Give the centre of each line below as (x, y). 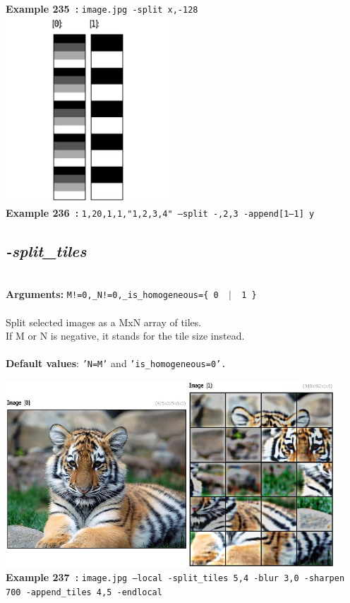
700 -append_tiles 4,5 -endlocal (84, 592)
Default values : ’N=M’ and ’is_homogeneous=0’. (116, 363)
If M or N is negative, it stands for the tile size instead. (125, 336)
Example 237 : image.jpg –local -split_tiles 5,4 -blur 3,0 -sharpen (175, 577)
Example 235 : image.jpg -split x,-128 (102, 8)
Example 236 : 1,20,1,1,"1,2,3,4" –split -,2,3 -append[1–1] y (160, 212)
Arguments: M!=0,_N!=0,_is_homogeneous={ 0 (112, 294)
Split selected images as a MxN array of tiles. (104, 322)
